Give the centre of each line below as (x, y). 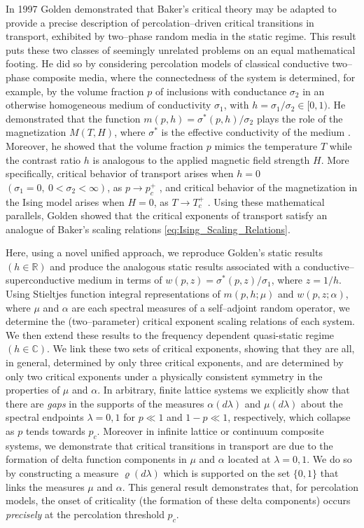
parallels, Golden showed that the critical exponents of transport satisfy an (167, 215)
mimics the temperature (266, 145)
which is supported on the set (227, 473)
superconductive (40, 280)
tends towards (55, 431)
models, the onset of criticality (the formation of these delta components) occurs (178, 500)
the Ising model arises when (65, 201)
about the (322, 403)
